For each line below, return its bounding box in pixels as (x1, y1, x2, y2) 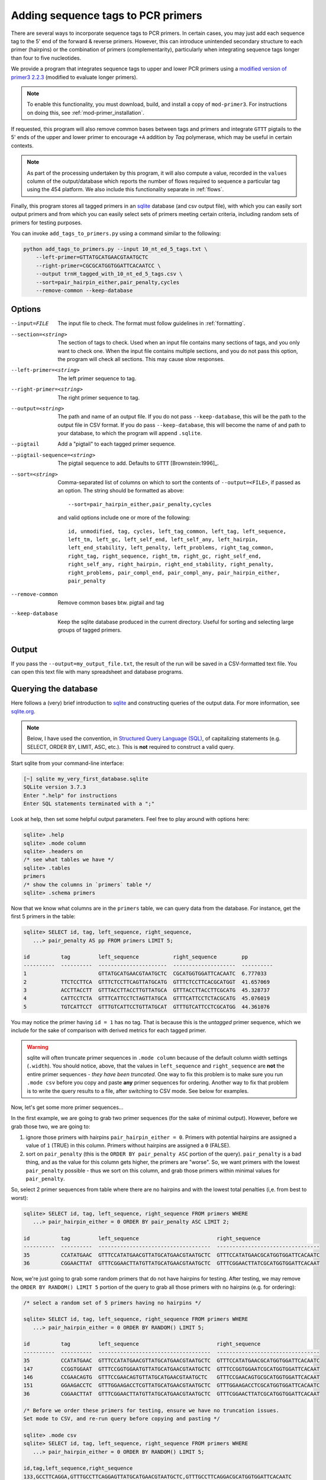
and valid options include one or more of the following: (57, 514, 191, 521)
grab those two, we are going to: (11, 1122, 91, 1130)
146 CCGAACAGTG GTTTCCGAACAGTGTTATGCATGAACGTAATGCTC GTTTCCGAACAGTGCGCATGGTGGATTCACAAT (23, 1374, 320, 1381)
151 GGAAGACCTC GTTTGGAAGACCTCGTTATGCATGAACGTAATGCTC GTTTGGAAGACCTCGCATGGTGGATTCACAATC (23, 1382, 320, 1389)
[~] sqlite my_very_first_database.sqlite (23, 776, 149, 783)
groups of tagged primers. (57, 626, 122, 633)
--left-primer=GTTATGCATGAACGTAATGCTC (35, 254, 149, 260)
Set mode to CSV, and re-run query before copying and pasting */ (23, 1415, 220, 1422)
